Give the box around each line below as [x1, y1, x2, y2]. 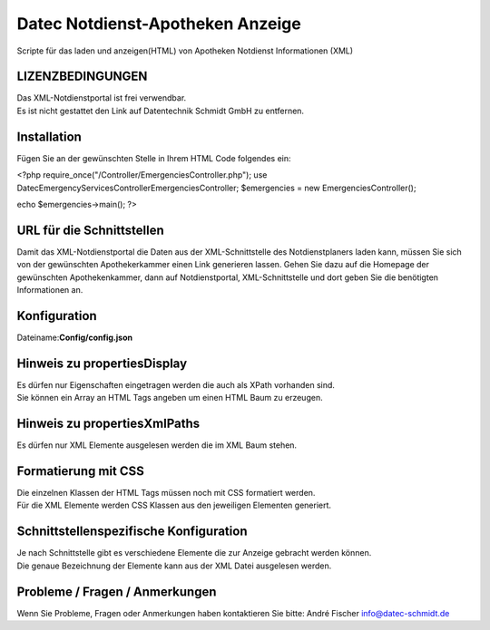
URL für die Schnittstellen [16, 222, 165, 237]
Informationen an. [16, 285, 83, 295]
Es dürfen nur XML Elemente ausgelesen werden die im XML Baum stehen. [16, 440, 298, 451]
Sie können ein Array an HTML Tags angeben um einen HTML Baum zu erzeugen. [16, 393, 323, 403]
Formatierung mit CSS [16, 463, 145, 479]
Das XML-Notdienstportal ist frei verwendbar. [16, 92, 187, 103]
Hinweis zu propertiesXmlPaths [16, 416, 201, 431]
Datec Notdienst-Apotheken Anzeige [16, 14, 301, 34]
